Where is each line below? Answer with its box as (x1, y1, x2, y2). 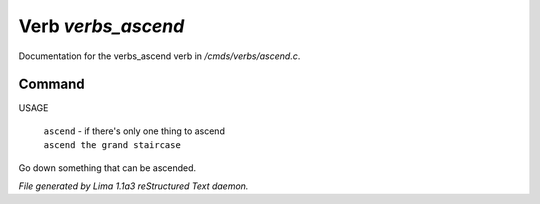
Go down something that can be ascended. (18, 161, 197, 174)
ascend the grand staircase (43, 140, 182, 151)
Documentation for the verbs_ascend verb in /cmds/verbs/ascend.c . (18, 50, 301, 62)
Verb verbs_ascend (18, 15, 185, 37)
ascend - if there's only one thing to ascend (43, 125, 225, 137)
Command (18, 76, 85, 93)
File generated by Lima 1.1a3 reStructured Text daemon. (18, 180, 249, 192)
